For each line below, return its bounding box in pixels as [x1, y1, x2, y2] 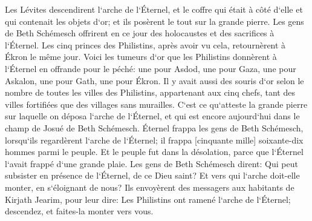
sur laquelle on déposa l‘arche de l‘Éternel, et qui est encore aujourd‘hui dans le [5, 110, 300, 122]
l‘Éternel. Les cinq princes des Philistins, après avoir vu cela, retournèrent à [5, 38, 286, 51]
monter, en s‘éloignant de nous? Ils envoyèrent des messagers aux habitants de [5, 180, 294, 193]
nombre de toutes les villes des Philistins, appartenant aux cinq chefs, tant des [5, 86, 295, 99]
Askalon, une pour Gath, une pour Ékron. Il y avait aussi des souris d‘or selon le [5, 74, 304, 87]
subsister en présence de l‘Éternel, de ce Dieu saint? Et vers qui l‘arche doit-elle [5, 169, 300, 182]
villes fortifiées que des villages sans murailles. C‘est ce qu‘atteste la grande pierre [5, 97, 308, 110]
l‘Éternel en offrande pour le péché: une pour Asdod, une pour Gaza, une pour [5, 62, 296, 74]
